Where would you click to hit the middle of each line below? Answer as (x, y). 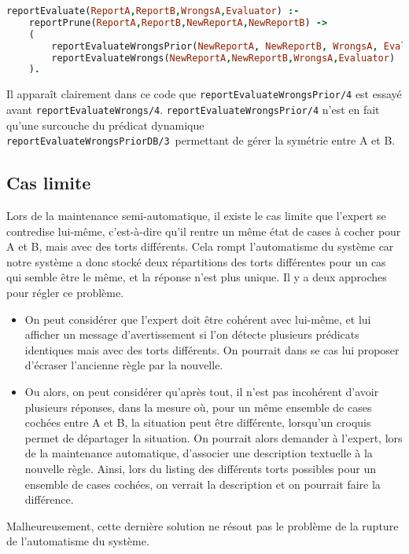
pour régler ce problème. (65, 292)
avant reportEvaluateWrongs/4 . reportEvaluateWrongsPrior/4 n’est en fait (193, 109)
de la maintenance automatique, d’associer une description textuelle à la (199, 453)
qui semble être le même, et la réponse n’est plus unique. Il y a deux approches (197, 277)
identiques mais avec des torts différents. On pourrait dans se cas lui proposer (212, 349)
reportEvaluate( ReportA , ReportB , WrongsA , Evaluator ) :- (153, 11)
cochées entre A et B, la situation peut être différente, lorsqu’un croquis (198, 422)
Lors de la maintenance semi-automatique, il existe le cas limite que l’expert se (196, 216)
